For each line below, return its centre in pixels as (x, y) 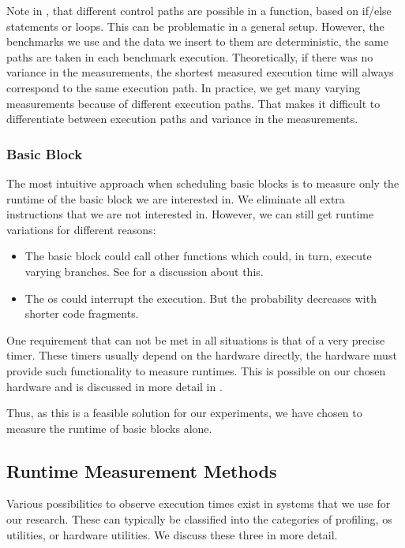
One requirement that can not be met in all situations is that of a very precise (196, 339)
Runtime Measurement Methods (142, 470)
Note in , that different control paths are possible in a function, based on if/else (199, 10)
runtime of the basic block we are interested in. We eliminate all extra (176, 198)
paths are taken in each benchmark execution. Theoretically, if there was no (190, 56)
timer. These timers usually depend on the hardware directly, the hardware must (202, 355)
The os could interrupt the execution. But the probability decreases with (201, 298)
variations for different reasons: (81, 229)
